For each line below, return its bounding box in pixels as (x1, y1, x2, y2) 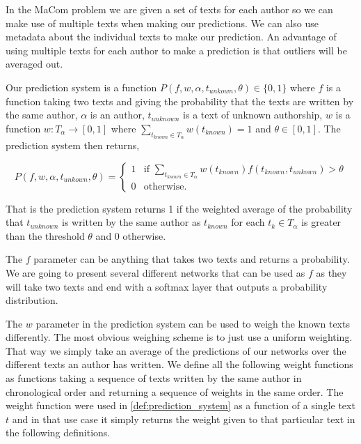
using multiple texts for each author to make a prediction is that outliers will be (6, 43, 347, 57)
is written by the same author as (62, 215, 201, 229)
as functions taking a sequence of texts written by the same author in (6, 371, 302, 385)
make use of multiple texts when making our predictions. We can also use (6, 15, 319, 30)
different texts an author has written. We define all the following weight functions (6, 357, 353, 372)
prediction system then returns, (6, 137, 140, 152)
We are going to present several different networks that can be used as (6, 265, 305, 280)
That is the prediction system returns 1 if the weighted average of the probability (6, 201, 353, 215)
